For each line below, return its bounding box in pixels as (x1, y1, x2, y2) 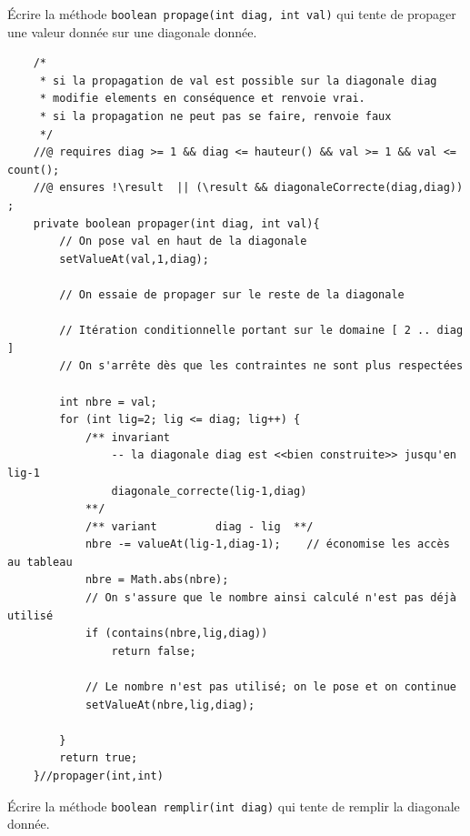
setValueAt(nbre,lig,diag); (85, 698, 255, 711)
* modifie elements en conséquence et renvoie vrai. (39, 92, 365, 106)
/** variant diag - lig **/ (85, 519, 314, 533)
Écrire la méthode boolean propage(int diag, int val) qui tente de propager (7, 5, 456, 23)
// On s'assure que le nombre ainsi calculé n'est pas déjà (85, 591, 456, 605)
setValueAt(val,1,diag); (59, 252, 209, 266)
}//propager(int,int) (33, 770, 164, 782)
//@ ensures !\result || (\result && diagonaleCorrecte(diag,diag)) (33, 181, 464, 195)
